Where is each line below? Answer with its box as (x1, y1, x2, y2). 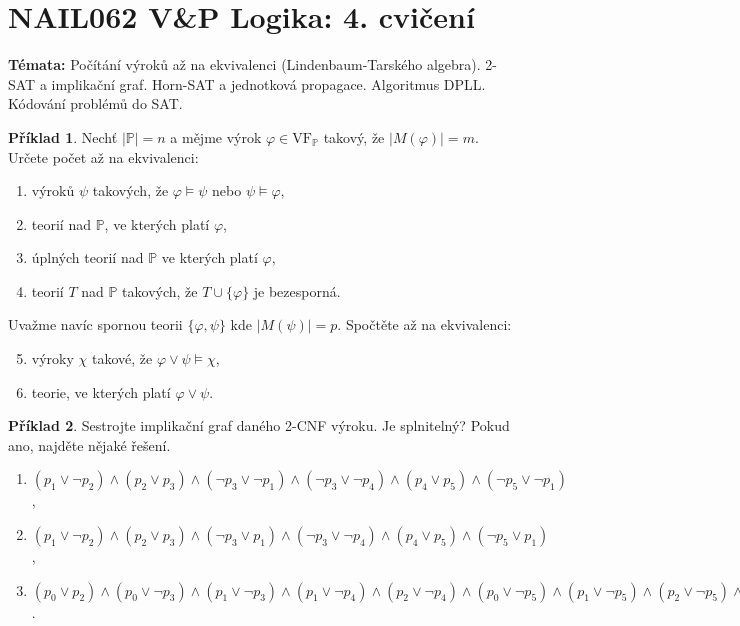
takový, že (323, 126, 385, 147)
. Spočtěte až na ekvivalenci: (337, 314, 512, 335)
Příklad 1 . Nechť (8, 126, 118, 147)
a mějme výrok (170, 126, 262, 147)
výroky (31, 348, 74, 369)
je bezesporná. (253, 280, 341, 301)
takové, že (91, 348, 153, 369)
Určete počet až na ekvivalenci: (8, 146, 199, 167)
